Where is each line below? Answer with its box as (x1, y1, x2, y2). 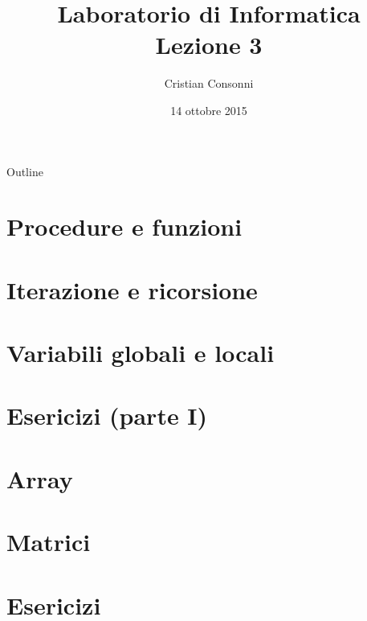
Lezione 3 (155, 28, 263, 61)
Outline (6, 162, 43, 179)
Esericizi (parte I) (6, 399, 208, 432)
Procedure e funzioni (6, 210, 243, 243)
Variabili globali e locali (6, 336, 275, 369)
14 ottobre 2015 (170, 101, 247, 118)
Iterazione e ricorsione (6, 273, 258, 306)
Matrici (6, 525, 91, 558)
